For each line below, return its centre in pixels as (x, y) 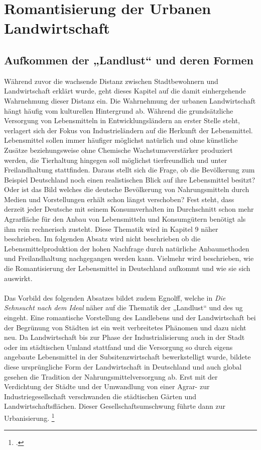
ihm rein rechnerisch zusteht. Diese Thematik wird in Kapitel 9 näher (111, 229)
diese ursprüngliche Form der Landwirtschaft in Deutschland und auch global (123, 366)
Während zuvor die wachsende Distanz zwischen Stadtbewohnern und (111, 81)
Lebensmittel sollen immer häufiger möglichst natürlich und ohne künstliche (121, 140)
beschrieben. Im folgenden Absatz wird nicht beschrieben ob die (102, 239)
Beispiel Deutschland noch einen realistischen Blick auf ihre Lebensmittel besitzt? (130, 179)
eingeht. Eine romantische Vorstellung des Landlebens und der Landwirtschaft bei (130, 318)
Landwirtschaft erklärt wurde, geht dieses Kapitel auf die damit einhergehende (125, 91)
